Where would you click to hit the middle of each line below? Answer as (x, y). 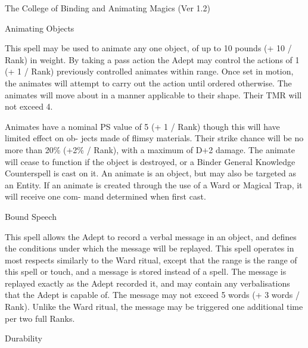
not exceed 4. (29, 106)
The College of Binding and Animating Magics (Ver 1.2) (108, 8)
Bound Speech (31, 216)
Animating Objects (40, 28)
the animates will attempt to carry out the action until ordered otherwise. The (148, 83)
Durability (24, 338)
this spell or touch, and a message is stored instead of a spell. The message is (146, 271)
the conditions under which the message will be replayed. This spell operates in (150, 248)
